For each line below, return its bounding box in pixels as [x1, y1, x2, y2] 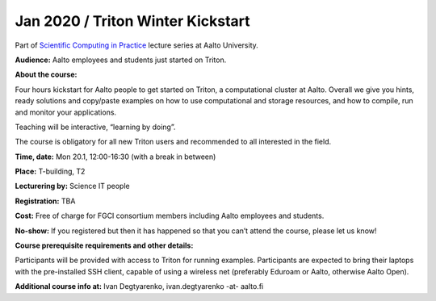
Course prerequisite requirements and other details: [15, 240, 194, 250]
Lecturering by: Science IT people [15, 182, 130, 191]
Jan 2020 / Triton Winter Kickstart [15, 12, 250, 30]
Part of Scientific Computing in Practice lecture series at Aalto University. [15, 40, 258, 50]
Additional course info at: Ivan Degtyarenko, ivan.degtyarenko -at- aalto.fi [15, 282, 264, 291]
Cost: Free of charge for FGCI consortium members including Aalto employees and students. [15, 211, 325, 221]
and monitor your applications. [15, 107, 117, 117]
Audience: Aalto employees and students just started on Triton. [15, 55, 227, 65]
